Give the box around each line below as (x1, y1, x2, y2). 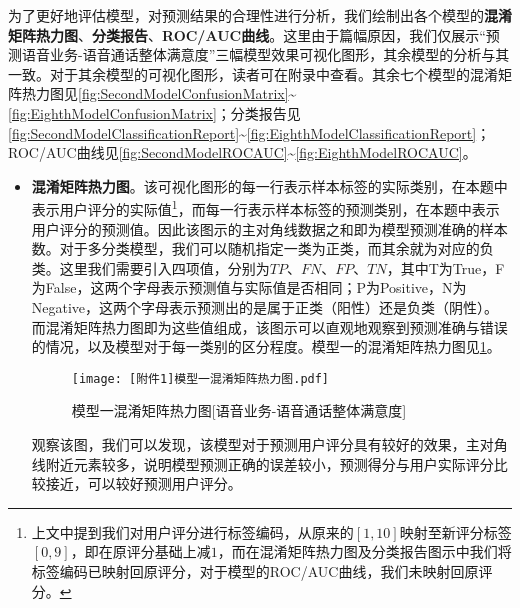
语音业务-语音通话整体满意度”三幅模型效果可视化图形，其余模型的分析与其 (21, 44, 510, 65)
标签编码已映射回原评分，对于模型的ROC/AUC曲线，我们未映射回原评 (31, 560, 493, 581)
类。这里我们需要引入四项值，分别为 (31, 257, 270, 278)
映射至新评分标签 (399, 521, 512, 542)
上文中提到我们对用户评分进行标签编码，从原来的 (31, 521, 354, 542)
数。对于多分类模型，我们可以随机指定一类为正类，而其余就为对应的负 (31, 238, 494, 259)
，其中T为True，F (386, 257, 505, 278)
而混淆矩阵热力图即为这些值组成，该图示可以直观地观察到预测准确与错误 (31, 316, 508, 337)
